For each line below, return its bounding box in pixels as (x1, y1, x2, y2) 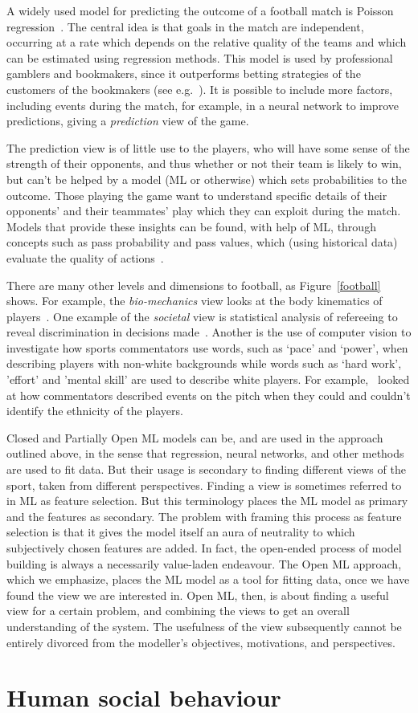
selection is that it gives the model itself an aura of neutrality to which (6, 524, 355, 540)
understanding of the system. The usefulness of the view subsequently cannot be (6, 617, 402, 634)
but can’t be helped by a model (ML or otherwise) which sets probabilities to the (6, 170, 408, 187)
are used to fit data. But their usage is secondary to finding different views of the (6, 461, 406, 478)
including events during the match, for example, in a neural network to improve (6, 96, 399, 113)
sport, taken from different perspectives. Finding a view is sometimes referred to (6, 476, 402, 493)
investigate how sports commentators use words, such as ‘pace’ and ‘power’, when (6, 339, 408, 356)
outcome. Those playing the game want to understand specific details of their (6, 186, 387, 203)
